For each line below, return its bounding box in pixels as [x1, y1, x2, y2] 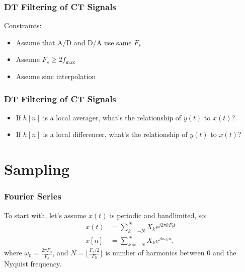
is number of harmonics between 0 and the [105, 247, 236, 258]
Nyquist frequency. [4, 258, 62, 269]
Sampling [4, 159, 70, 179]
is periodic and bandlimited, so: [110, 210, 207, 220]
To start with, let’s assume [4, 210, 87, 220]
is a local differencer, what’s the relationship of [43, 129, 188, 140]
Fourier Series [4, 190, 61, 202]
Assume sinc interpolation [16, 71, 96, 81]
